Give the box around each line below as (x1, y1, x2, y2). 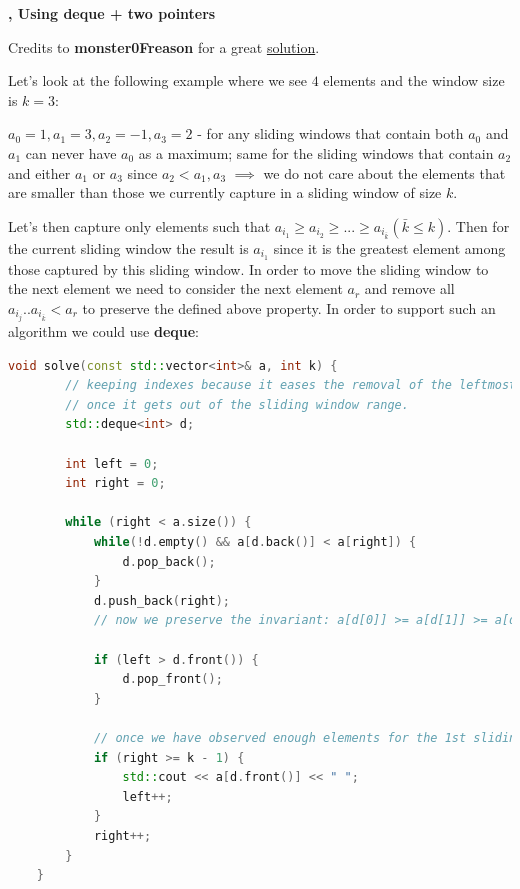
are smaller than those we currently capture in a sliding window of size (8, 182, 442, 203)
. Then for (447, 215, 510, 236)
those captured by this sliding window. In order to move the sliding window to (8, 258, 489, 279)
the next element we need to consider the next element (8, 278, 343, 299)
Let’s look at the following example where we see (8, 70, 307, 91)
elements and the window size (323, 70, 505, 91)
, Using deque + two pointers (8, 3, 216, 23)
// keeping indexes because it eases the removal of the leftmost (65, 378, 517, 393)
